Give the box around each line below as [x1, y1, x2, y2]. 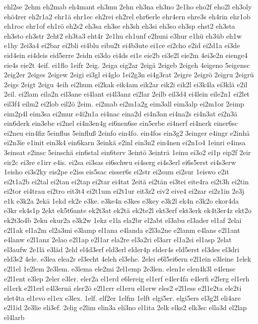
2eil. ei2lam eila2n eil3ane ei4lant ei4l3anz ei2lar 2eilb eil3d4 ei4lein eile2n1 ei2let [4, 89, 250, 99]
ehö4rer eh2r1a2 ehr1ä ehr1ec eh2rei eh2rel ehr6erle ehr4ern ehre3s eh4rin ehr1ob [4, 11, 251, 21]
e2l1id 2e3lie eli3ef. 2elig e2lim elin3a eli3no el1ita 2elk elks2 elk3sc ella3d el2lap [4, 302, 247, 313]
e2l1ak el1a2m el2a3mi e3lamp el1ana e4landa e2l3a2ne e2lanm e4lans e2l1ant [4, 224, 241, 235]
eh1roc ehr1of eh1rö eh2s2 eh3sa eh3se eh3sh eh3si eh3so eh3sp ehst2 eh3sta [4, 21, 235, 31]
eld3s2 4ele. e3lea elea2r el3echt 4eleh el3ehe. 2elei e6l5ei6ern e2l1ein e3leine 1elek [4, 254, 252, 264]
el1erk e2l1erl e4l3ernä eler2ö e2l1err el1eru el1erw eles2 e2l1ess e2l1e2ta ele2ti [4, 283, 242, 293]
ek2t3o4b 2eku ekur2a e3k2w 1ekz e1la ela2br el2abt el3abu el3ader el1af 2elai [4, 215, 242, 225]
